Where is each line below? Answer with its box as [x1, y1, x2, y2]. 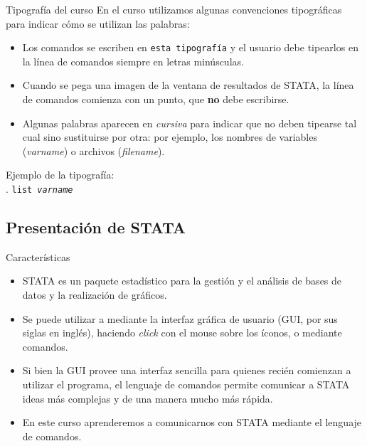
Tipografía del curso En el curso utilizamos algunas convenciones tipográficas [6, 2, 342, 16]
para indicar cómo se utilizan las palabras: [6, 16, 190, 31]
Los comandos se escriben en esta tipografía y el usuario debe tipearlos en [22, 40, 358, 55]
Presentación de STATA [6, 216, 186, 238]
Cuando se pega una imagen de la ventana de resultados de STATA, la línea [22, 78, 354, 92]
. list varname [6, 181, 73, 196]
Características [6, 249, 70, 264]
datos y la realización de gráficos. [22, 287, 167, 302]
